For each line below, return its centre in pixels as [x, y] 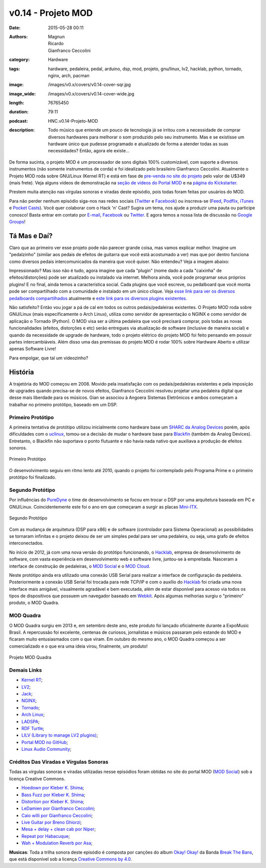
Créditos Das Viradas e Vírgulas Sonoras [59, 762]
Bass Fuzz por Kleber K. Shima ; [53, 795]
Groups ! [17, 221]
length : [17, 103]
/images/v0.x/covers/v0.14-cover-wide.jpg [91, 93]
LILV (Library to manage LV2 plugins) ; [60, 735]
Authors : [18, 37]
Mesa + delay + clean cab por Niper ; [59, 829]
